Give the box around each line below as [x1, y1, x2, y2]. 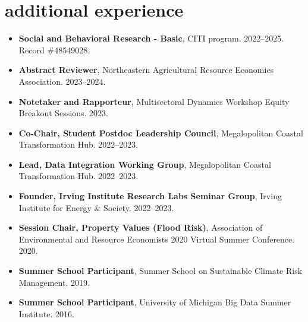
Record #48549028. [18, 43, 90, 56]
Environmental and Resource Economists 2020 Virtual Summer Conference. [18, 232, 295, 245]
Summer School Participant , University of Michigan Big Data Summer [18, 296, 291, 308]
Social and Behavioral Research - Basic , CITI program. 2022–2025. [18, 32, 284, 44]
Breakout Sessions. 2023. [18, 107, 108, 119]
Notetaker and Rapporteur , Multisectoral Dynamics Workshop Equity [18, 95, 290, 107]
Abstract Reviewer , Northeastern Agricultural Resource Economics [18, 63, 274, 76]
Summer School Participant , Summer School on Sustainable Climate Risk [18, 264, 303, 277]
